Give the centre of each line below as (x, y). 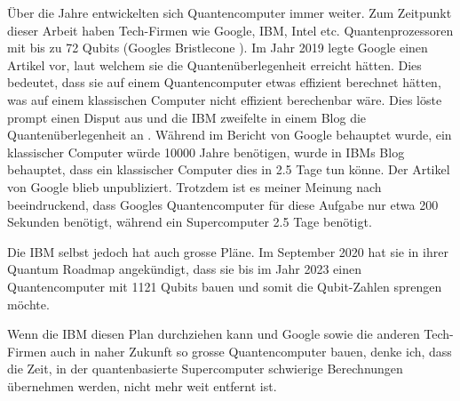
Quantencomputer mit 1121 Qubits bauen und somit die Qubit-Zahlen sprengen (225, 286)
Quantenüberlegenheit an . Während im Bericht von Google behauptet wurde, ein (230, 135)
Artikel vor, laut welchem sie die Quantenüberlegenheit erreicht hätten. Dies (214, 64)
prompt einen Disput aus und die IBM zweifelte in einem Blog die (187, 117)
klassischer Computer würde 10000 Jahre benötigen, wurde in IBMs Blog (206, 152)
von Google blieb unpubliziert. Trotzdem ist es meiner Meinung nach (194, 186)
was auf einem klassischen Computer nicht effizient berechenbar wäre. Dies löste (225, 99)
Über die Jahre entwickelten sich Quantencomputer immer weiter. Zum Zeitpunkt (230, 12)
